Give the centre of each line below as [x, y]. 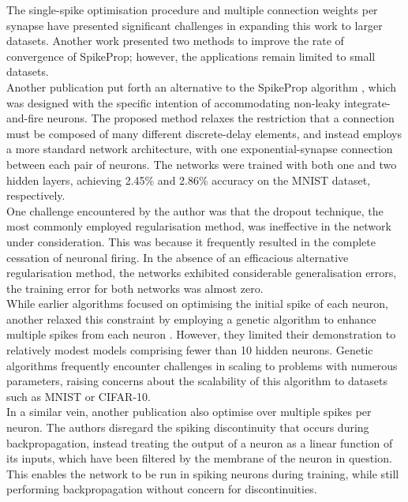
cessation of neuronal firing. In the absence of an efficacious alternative [178, 257]
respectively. [36, 195]
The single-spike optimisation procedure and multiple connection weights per [192, 9]
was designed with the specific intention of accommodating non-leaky [174, 102]
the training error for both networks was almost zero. [135, 288]
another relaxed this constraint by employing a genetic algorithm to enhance [191, 318]
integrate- [367, 102]
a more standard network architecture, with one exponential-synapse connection [200, 149]
